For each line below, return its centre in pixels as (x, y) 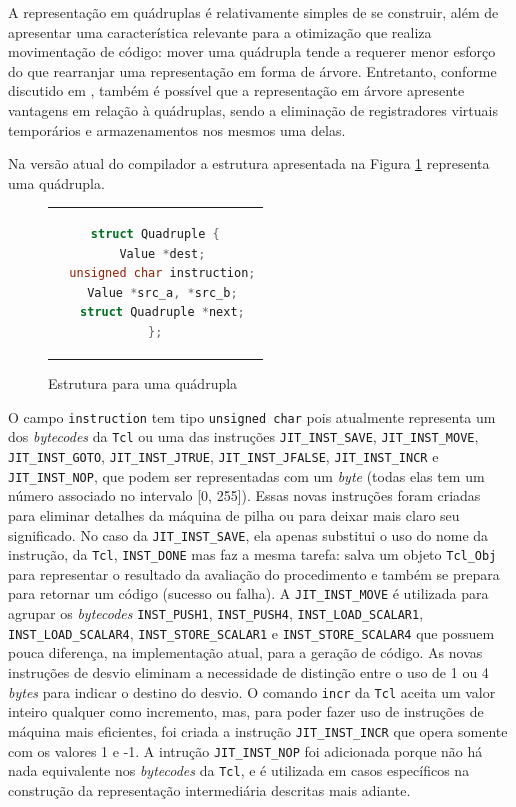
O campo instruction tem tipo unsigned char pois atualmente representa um (252, 416)
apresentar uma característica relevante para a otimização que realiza (220, 31)
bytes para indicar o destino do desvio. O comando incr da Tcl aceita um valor (252, 691)
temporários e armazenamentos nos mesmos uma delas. (177, 129)
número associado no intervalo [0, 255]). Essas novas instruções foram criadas (244, 495)
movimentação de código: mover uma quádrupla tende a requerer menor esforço (252, 51)
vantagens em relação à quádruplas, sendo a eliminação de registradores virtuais (253, 109)
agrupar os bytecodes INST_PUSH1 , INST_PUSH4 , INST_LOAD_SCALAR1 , (216, 613)
